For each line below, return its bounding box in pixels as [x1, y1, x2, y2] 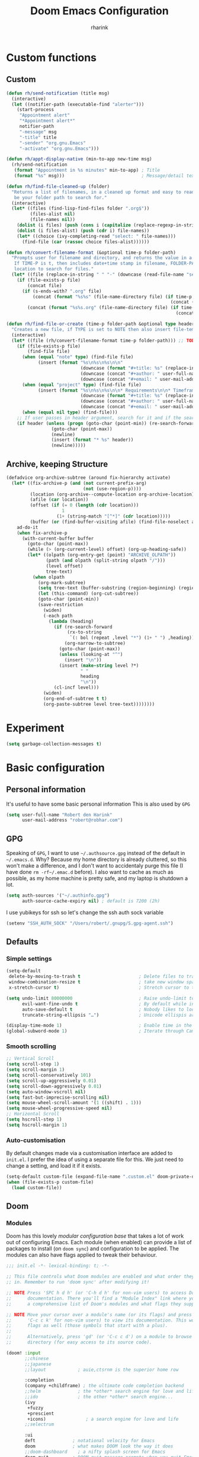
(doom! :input [6, 1350, 41, 1356]
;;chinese [24, 1355, 49, 1361]
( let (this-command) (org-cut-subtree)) [37, 591, 139, 597]
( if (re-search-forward [53, 624, 113, 630]
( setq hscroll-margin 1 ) [6, 1122, 68, 1128]
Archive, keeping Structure [6, 459, 108, 469]
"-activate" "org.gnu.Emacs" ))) [19, 146, 99, 152]
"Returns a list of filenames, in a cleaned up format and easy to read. [11, 189, 197, 195]
